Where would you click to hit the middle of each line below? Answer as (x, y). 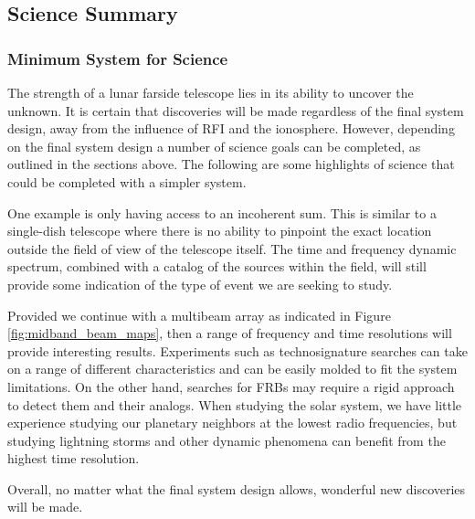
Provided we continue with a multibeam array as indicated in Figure (199, 315)
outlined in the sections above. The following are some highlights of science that (231, 164)
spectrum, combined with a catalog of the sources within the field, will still (217, 266)
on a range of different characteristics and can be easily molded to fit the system (232, 369)
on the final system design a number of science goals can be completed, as (214, 146)
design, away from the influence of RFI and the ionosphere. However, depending (231, 128)
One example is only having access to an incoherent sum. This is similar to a (222, 212)
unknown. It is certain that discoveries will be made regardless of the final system (236, 110)
